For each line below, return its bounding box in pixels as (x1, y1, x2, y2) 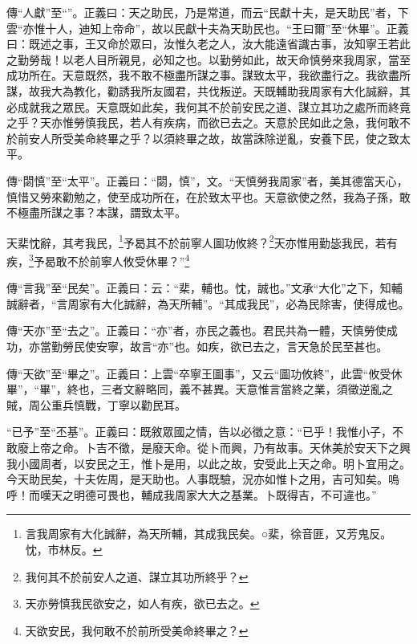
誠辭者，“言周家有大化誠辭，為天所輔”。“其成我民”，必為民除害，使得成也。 (6, 295, 410, 312)
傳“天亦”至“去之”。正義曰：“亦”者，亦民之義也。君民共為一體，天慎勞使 (6, 322, 387, 339)
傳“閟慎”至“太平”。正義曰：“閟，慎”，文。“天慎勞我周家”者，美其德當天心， (6, 172, 408, 189)
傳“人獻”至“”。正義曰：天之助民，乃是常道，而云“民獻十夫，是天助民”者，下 (6, 4, 409, 20)
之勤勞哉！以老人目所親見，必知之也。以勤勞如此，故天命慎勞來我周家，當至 (6, 51, 411, 67)
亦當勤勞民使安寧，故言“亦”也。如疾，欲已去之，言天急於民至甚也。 (28, 338, 388, 354)
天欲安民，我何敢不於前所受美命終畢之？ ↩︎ (25, 622, 249, 638)
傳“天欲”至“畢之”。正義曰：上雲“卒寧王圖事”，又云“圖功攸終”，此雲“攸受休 (6, 365, 403, 381)
